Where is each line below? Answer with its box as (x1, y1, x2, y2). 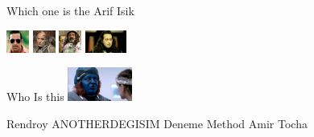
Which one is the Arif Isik (6, 2, 134, 18)
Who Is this (6, 88, 64, 105)
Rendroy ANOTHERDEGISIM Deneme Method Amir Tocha (6, 115, 308, 131)
